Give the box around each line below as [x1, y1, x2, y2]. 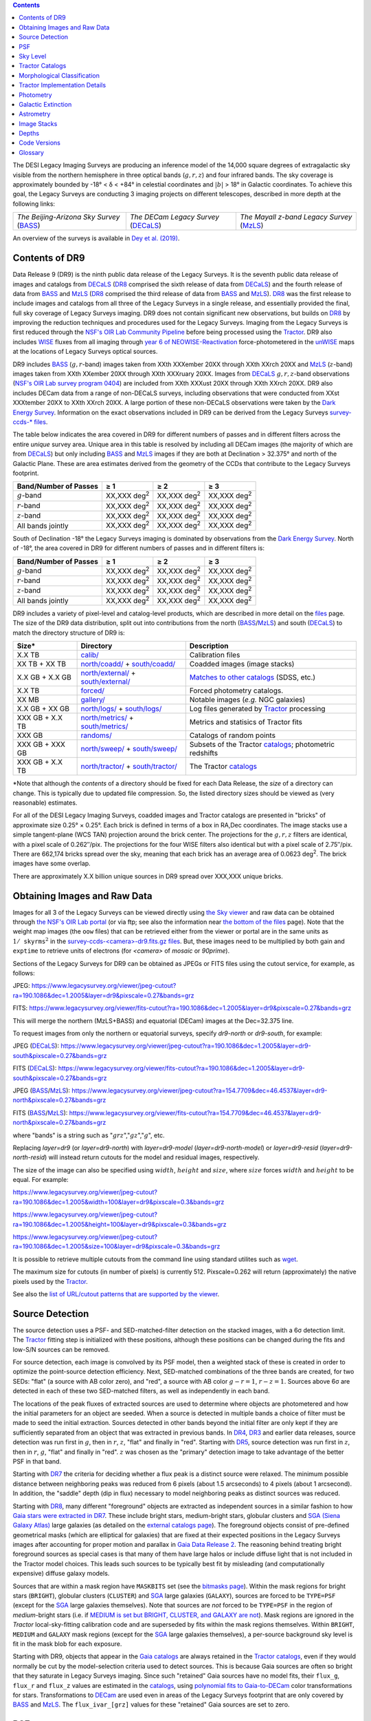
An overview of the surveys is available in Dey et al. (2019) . [12, 234, 180, 242]
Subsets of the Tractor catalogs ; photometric [189, 740, 335, 750]
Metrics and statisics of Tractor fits [189, 717, 302, 727]
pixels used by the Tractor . [12, 1277, 89, 1285]
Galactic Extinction [19, 100, 72, 108]
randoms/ [80, 730, 113, 740]
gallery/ [80, 695, 106, 705]
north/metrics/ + [80, 713, 134, 723]
